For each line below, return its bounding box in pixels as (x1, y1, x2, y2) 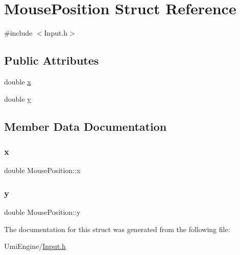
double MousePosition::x (4, 165, 81, 176)
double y (4, 93, 31, 104)
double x (4, 76, 31, 87)
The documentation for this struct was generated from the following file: (4, 223, 230, 234)
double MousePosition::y (4, 206, 81, 217)
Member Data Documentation (4, 118, 167, 134)
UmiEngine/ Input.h (4, 241, 66, 251)
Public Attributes (4, 52, 99, 68)
